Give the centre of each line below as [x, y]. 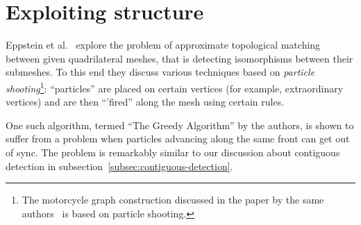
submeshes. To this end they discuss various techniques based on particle [160, 72]
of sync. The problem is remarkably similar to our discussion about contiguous [173, 152]
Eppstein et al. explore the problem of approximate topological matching [163, 45]
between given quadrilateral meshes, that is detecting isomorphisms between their [179, 58]
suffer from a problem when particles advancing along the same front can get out [178, 139]
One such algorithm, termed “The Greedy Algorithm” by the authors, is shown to [180, 125]
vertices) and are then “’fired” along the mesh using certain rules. [145, 102]
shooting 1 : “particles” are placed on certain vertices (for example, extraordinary [175, 87]
